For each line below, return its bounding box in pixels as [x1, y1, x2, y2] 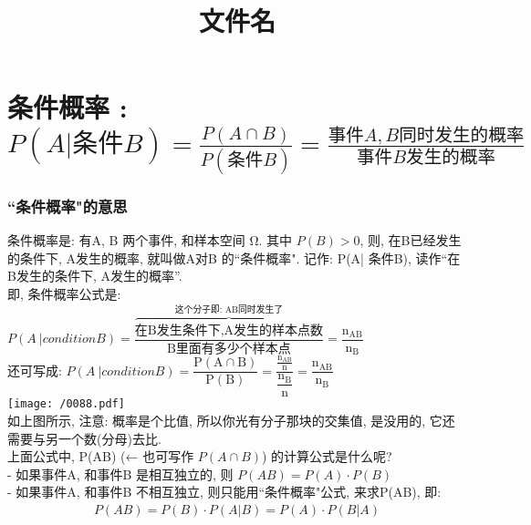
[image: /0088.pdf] [7, 397, 125, 411]
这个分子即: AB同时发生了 [174, 305, 284, 315]
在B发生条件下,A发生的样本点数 [134, 324, 324, 337]
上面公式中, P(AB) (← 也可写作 [7, 447, 194, 466]
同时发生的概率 [399, 126, 525, 145]
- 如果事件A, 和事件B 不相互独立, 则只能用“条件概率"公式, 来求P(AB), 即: [7, 482, 442, 501]
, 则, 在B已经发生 [359, 231, 462, 250]
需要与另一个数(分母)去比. [7, 428, 161, 448]
